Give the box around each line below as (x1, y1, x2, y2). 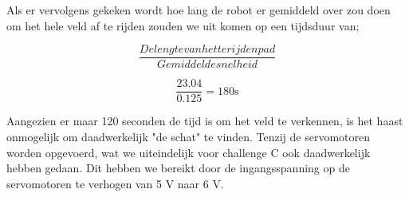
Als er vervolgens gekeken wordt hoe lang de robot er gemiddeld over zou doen (6, 2, 391, 18)
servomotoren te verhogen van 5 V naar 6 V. (6, 175, 224, 191)
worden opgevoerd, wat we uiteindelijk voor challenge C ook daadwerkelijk (6, 144, 371, 160)
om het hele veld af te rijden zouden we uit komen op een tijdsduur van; (6, 17, 360, 33)
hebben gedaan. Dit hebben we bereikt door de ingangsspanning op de (6, 160, 350, 176)
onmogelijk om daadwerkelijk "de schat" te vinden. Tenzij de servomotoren (6, 128, 371, 144)
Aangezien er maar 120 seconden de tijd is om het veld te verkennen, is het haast (6, 112, 403, 129)
